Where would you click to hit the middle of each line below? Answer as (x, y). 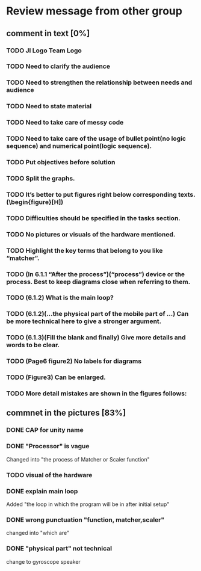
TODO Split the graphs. (41, 178)
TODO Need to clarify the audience (58, 66)
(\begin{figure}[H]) (35, 202)
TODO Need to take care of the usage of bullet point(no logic (96, 138)
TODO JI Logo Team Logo (44, 51)
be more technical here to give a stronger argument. (84, 321)
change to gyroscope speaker (44, 561)
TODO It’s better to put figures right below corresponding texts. (101, 194)
